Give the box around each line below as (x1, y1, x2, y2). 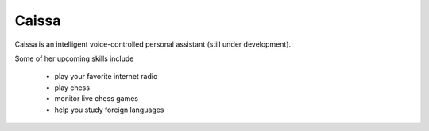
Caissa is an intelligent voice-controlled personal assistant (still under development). (14, 39, 292, 49)
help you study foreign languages (54, 105, 164, 114)
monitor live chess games (54, 94, 139, 103)
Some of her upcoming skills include (14, 54, 134, 63)
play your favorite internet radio (54, 72, 158, 81)
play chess (54, 83, 91, 92)
